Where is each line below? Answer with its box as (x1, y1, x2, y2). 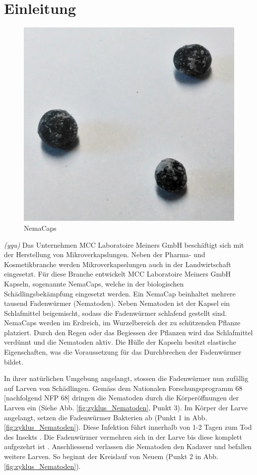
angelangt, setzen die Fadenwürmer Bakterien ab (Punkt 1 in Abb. (4, 412, 207, 422)
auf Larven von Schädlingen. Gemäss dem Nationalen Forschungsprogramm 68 (4, 382, 243, 393)
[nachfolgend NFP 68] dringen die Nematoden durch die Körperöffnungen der (4, 392, 239, 403)
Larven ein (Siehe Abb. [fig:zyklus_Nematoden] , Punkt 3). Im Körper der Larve (4, 402, 248, 413)
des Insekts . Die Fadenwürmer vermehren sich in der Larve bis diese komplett (4, 431, 242, 442)
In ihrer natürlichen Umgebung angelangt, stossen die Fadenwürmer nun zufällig (4, 373, 249, 383)
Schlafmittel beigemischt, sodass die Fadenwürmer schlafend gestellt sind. (4, 307, 227, 318)
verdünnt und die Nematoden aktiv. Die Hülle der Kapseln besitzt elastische (4, 337, 236, 347)
